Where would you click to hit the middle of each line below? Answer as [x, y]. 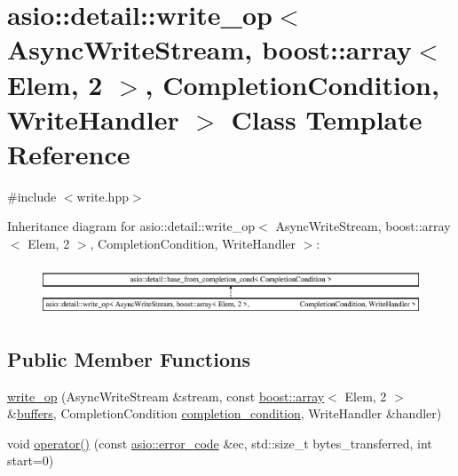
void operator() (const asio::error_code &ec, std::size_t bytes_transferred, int [220, 443]
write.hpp [103, 196]
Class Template [327, 119]
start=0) [31, 460]
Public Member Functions [129, 358]
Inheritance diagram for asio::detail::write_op [131, 226]
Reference [69, 153]
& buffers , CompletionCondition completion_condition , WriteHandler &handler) [225, 413]
